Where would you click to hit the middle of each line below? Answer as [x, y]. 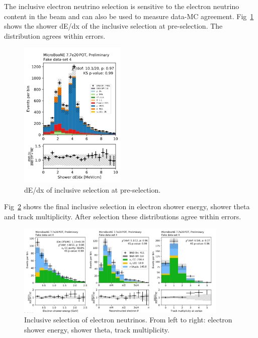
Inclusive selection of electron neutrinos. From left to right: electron [128, 320]
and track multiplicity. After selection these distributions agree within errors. [123, 216]
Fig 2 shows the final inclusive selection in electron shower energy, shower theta [127, 206]
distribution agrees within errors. [55, 35]
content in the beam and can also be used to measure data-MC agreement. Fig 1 [129, 16]
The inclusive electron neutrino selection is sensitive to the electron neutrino [122, 6]
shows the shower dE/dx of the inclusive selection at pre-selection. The [113, 26]
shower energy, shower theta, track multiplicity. [97, 329]
